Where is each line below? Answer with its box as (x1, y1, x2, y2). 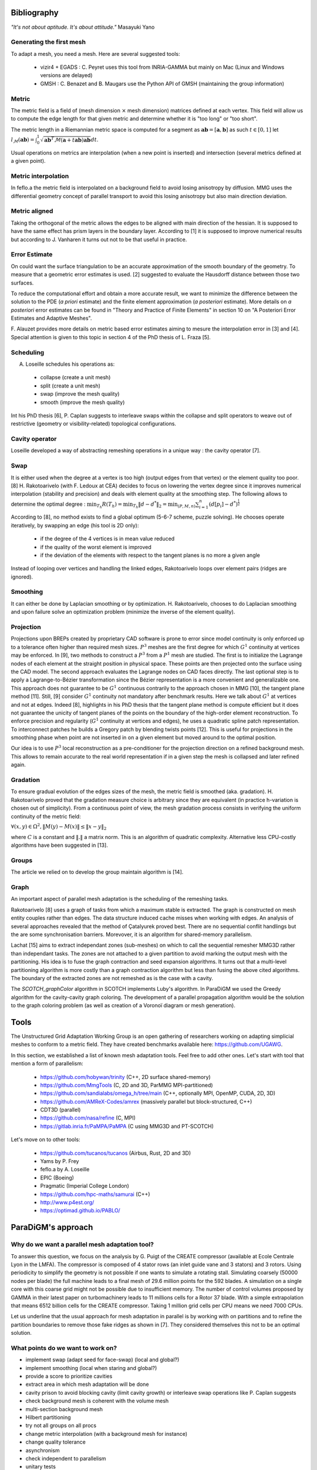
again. (11, 761, 26, 769)
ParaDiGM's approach (11, 1222, 93, 1232)
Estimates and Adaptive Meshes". (11, 315, 92, 322)
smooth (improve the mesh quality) (40, 399, 125, 406)
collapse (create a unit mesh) (40, 374, 111, 381)
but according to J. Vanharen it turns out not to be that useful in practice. (11, 236, 187, 243)
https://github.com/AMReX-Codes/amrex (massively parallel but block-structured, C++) (40, 1098, 252, 1105)
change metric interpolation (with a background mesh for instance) (25, 1430, 188, 1437)
